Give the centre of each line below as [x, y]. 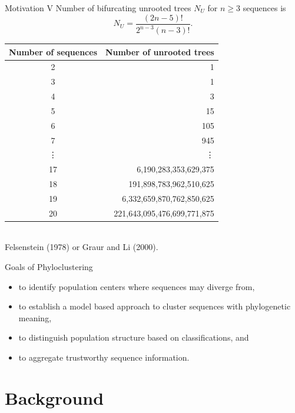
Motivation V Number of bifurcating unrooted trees [98, 8]
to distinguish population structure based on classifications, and [134, 337]
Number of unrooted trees [160, 51]
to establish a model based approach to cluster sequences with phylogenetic [155, 306]
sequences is [264, 8]
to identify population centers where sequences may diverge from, [137, 286]
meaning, [35, 317]
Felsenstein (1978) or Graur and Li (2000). [82, 247]
